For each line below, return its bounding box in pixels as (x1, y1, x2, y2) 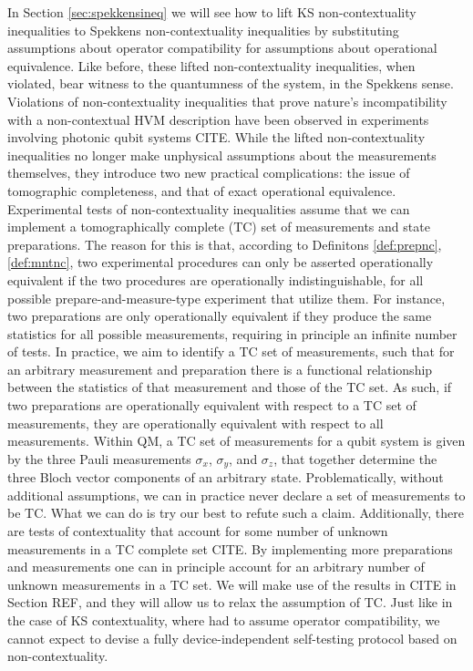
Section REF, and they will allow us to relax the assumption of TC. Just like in (7, 593, 453, 612)
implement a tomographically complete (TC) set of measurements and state (7, 217, 430, 236)
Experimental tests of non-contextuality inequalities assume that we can (7, 199, 410, 218)
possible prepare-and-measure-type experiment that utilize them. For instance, (7, 288, 446, 307)
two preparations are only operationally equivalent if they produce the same (7, 306, 432, 325)
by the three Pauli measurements (7, 449, 191, 468)
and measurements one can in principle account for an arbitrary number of (7, 557, 425, 576)
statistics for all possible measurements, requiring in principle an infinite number (7, 324, 458, 343)
